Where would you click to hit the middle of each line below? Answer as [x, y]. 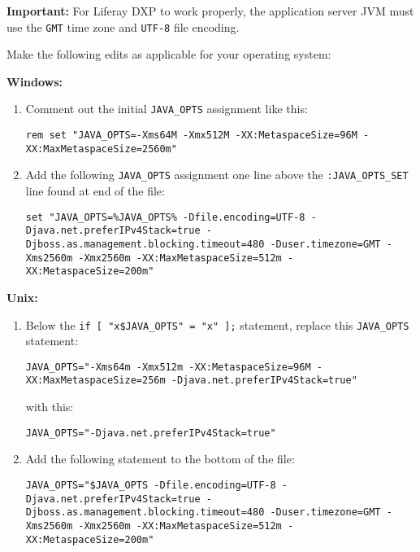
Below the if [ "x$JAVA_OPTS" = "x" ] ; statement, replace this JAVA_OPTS [217, 324]
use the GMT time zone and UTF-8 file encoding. [123, 26]
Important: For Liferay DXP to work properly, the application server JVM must [210, 11]
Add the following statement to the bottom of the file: [160, 459]
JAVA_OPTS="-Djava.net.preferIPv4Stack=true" [151, 433]
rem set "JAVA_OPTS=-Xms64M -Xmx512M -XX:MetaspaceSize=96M [191, 136]
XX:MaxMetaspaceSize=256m [95, 381]
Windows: [35, 81]
